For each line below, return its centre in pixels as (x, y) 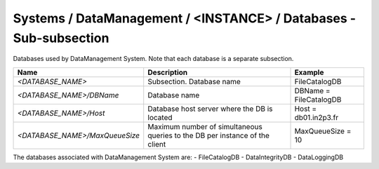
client (157, 144)
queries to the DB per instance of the (209, 135)
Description (168, 72)
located (160, 117)
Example (309, 72)
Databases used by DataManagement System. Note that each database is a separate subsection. (153, 59)
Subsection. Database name (194, 81)
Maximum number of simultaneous (205, 126)
